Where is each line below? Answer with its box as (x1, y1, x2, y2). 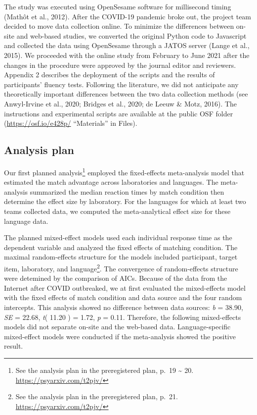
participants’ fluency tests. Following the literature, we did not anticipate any (4, 79, 239, 89)
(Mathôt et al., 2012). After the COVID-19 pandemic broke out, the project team (4, 11, 252, 21)
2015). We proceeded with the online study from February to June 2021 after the (4, 50, 250, 60)
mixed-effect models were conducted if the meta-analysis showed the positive (4, 331, 236, 341)
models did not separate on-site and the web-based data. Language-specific (4, 321, 231, 332)
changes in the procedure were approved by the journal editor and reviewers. (4, 59, 236, 70)
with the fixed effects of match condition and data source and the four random (4, 292, 242, 303)
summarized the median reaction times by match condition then (30, 186, 224, 197)
